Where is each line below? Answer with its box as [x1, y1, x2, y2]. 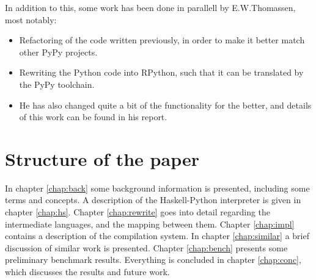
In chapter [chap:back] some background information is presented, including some [5, 181, 310, 194]
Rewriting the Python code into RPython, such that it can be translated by [19, 66, 304, 79]
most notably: [5, 13, 57, 26]
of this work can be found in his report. [19, 110, 167, 123]
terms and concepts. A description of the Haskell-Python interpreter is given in [5, 193, 301, 206]
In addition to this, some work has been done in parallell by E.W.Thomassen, [5, 1, 296, 13]
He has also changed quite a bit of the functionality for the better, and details [19, 98, 312, 111]
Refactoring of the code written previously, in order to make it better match [19, 34, 305, 46]
